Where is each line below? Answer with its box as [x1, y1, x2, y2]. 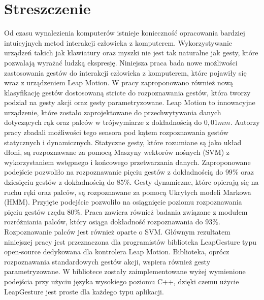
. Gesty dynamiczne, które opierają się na [129, 177, 259, 187]
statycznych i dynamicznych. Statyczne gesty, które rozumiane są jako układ [4, 137, 242, 147]
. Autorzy [230, 117, 260, 127]
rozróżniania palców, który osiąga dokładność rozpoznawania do [4, 216, 203, 227]
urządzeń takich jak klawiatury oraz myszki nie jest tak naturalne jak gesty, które [4, 47, 258, 58]
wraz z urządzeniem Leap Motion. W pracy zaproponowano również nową [4, 77, 234, 88]
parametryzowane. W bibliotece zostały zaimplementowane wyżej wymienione [4, 266, 246, 277]
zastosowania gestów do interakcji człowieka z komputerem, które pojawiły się [4, 67, 247, 78]
